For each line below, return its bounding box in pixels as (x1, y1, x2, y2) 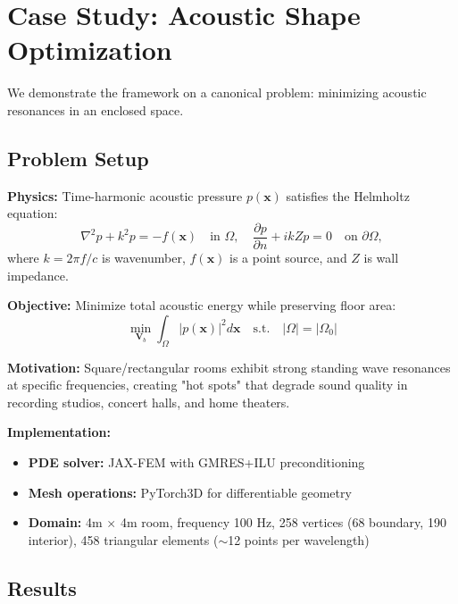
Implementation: (7, 423, 111, 441)
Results (7, 574, 77, 601)
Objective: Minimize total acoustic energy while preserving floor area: (7, 296, 396, 315)
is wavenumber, (102, 247, 186, 266)
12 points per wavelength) (228, 530, 370, 549)
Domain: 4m (28, 513, 103, 532)
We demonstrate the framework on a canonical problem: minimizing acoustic (7, 83, 427, 102)
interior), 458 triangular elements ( (28, 530, 219, 549)
